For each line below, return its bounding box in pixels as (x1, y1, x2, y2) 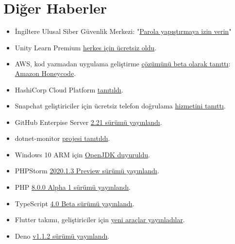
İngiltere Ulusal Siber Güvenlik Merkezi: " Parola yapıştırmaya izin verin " (15, 26, 232, 36)
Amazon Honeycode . (15, 68, 76, 78)
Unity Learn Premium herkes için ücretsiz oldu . (15, 42, 157, 52)
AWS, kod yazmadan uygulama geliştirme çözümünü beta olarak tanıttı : (15, 59, 231, 69)
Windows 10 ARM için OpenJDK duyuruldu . (15, 149, 150, 159)
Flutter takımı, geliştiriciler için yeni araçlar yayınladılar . (15, 214, 185, 225)
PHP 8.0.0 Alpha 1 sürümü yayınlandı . (15, 182, 131, 192)
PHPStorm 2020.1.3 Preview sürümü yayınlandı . (15, 166, 159, 176)
